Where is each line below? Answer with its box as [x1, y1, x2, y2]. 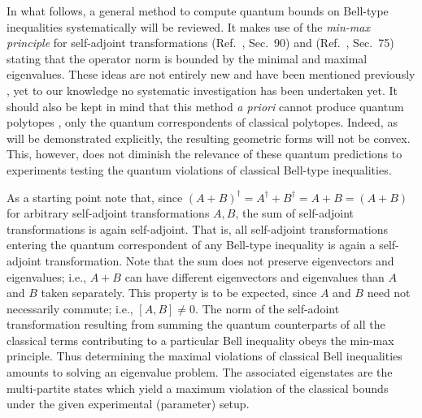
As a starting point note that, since [7, 188, 183, 205]
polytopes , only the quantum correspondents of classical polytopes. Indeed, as [7, 114, 398, 131]
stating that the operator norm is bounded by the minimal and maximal [7, 50, 368, 67]
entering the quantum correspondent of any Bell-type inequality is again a [7, 236, 376, 253]
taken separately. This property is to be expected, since [41, 284, 317, 301]
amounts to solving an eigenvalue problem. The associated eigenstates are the [7, 364, 393, 381]
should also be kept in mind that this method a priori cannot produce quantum [7, 97, 404, 114]
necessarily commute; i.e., [7, 299, 133, 317]
